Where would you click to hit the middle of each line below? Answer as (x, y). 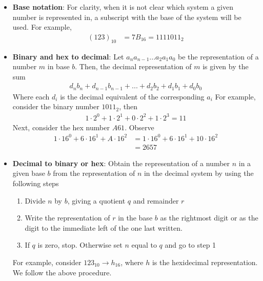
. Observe (139, 127)
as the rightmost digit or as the (209, 218)
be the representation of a (218, 56)
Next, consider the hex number (61, 127)
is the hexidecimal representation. (205, 262)
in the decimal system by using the (199, 173)
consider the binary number (56, 106)
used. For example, (42, 27)
